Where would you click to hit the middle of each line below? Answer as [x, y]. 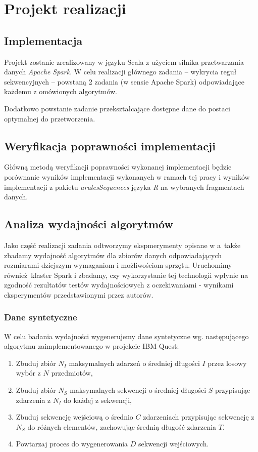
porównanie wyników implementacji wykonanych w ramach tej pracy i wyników [127, 176]
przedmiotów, [72, 373]
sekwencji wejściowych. [173, 444]
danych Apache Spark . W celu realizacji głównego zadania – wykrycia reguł [120, 72]
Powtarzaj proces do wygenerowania [72, 444]
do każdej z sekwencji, [97, 400]
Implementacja [43, 40]
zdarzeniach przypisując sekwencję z [199, 417]
